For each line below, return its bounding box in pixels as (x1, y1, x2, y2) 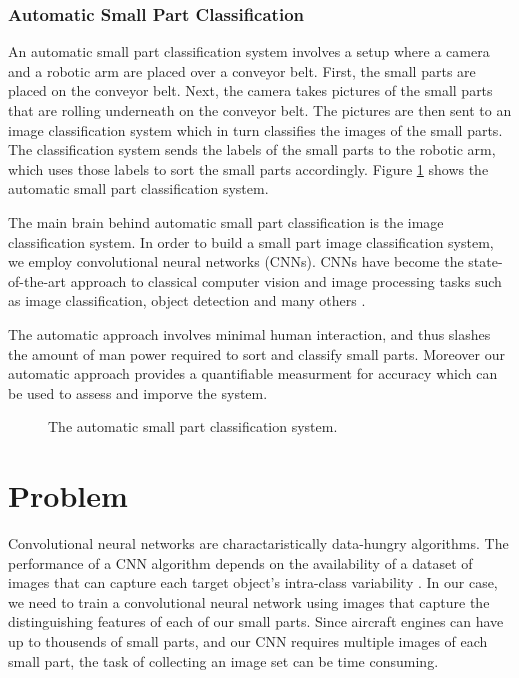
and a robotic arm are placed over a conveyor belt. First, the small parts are (8, 60, 476, 81)
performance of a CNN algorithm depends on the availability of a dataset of (8, 552, 473, 573)
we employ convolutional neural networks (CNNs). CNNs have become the (8, 251, 464, 272)
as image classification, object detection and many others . (8, 290, 366, 311)
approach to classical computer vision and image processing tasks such (70, 270, 502, 291)
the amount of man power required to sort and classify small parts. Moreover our (8, 343, 505, 364)
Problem (8, 475, 128, 516)
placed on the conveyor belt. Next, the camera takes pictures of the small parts (8, 80, 493, 101)
